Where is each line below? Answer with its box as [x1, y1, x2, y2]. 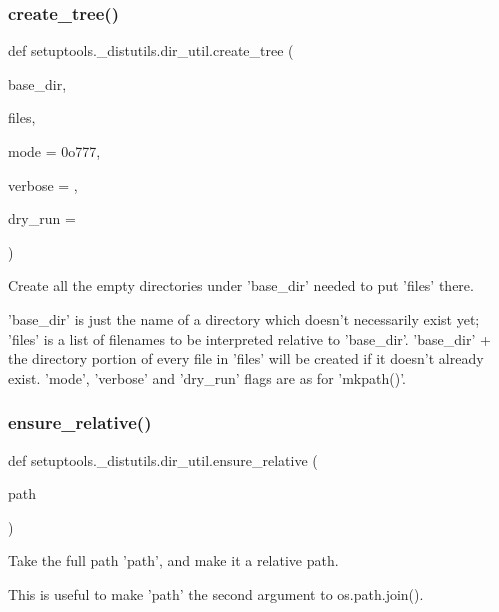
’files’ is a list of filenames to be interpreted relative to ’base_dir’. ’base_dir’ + [8, 328, 491, 349]
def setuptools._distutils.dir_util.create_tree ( [8, 40, 294, 61]
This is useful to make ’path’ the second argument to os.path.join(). [8, 583, 424, 604]
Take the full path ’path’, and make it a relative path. [8, 550, 339, 571]
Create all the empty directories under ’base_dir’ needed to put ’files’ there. [8, 275, 474, 296]
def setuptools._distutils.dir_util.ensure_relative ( [8, 449, 318, 470]
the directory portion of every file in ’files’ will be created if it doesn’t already [8, 348, 484, 369]
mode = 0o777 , [8, 141, 101, 161]
